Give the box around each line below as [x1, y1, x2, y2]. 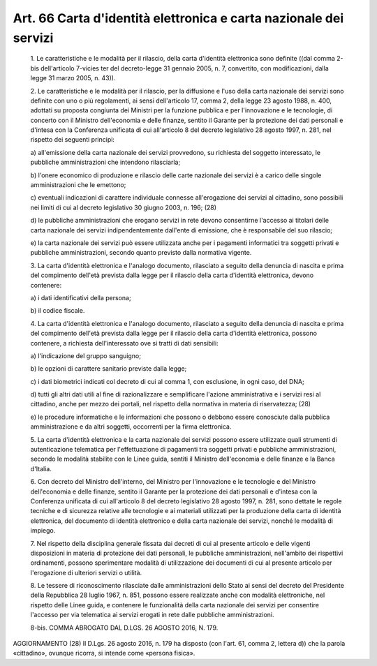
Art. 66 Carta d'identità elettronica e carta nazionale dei [13, 10, 344, 26]
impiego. [30, 526, 56, 535]
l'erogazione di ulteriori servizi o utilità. [30, 568, 142, 577]
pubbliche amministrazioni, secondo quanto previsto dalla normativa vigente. [30, 249, 252, 257]
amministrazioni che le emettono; [30, 181, 126, 189]
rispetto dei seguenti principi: [30, 135, 115, 144]
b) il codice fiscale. [30, 306, 85, 315]
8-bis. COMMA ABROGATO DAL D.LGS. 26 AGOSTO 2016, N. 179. [30, 623, 219, 632]
